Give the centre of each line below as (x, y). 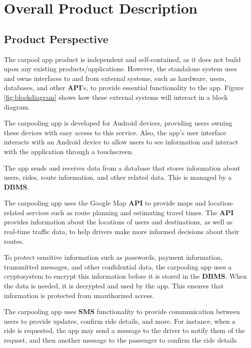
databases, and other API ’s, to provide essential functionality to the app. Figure (124, 87)
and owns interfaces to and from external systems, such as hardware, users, (115, 78)
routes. (14, 241)
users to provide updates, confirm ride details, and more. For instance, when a (120, 321)
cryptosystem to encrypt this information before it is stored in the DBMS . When (125, 276)
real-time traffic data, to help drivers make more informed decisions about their (122, 231)
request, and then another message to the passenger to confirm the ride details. (121, 340)
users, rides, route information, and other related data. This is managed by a (118, 177)
